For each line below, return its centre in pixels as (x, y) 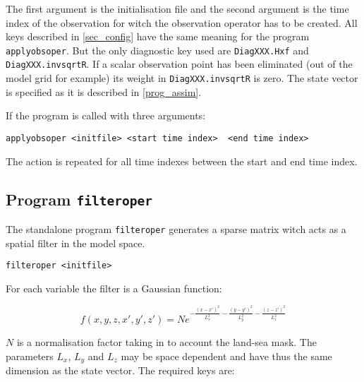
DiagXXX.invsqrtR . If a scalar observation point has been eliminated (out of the (179, 64)
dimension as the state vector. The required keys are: (120, 370)
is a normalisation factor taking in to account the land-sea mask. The (166, 342)
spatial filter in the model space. (75, 243)
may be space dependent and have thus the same (226, 356)
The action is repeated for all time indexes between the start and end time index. (182, 161)
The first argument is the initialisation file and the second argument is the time (177, 8)
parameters (30, 356)
